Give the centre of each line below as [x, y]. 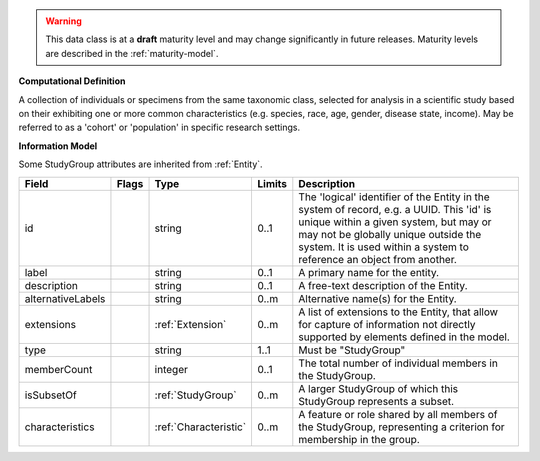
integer [171, 369]
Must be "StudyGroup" [352, 350]
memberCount [58, 369]
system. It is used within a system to [384, 247]
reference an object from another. [377, 259]
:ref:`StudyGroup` [195, 395]
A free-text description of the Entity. [383, 285]
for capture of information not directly [387, 324]
